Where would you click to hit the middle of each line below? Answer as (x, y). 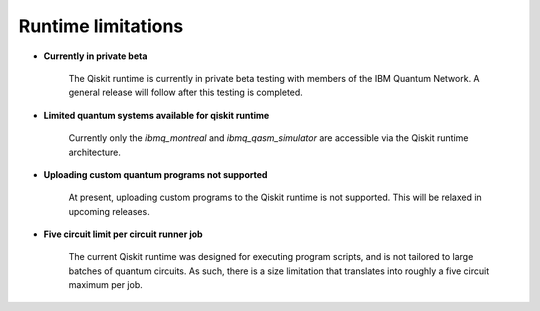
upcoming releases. (109, 211)
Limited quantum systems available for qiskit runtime (156, 115)
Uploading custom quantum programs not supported (155, 174)
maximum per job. (106, 285)
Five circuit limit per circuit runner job (123, 234)
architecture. (95, 152)
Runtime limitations (101, 26)
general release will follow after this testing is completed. (186, 92)
